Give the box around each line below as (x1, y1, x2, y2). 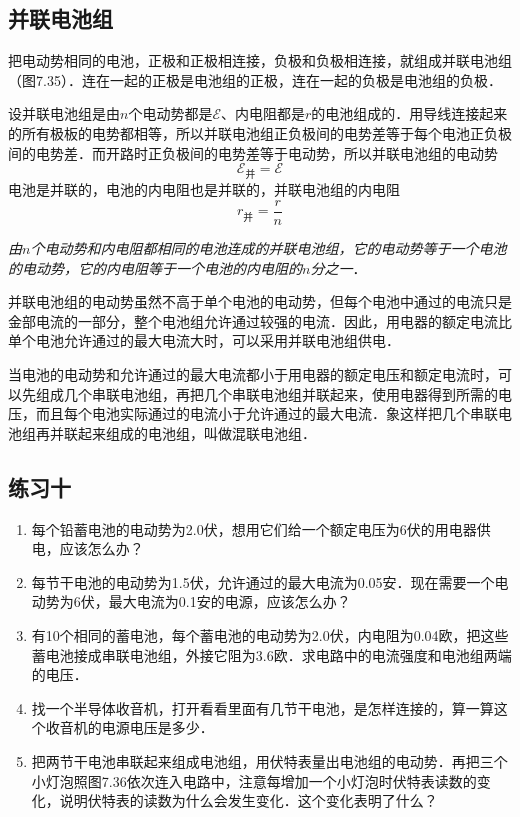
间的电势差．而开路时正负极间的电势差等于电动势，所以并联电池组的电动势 (8, 142, 498, 163)
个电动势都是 (128, 103, 213, 124)
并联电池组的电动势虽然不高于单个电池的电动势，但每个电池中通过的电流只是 (8, 291, 512, 312)
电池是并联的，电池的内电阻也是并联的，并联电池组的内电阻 (8, 179, 400, 200)
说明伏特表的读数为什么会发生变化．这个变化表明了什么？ (59, 790, 438, 811)
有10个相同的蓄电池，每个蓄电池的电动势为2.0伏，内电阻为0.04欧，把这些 (31, 624, 509, 645)
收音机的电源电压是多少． (45, 717, 214, 738)
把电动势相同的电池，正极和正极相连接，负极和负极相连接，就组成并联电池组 (8, 50, 512, 71)
